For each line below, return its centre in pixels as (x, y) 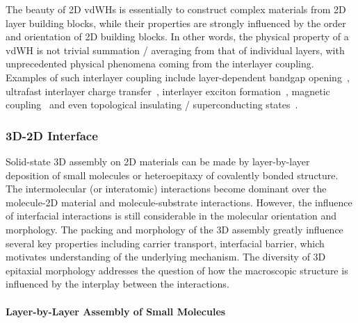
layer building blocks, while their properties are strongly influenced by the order (176, 23)
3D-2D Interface (52, 135)
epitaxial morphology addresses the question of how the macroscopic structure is (177, 270)
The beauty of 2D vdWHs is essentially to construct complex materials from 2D (176, 9)
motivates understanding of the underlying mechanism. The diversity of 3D (166, 257)
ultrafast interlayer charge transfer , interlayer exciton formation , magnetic (168, 91)
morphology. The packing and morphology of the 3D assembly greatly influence (174, 229)
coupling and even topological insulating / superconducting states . (152, 105)
